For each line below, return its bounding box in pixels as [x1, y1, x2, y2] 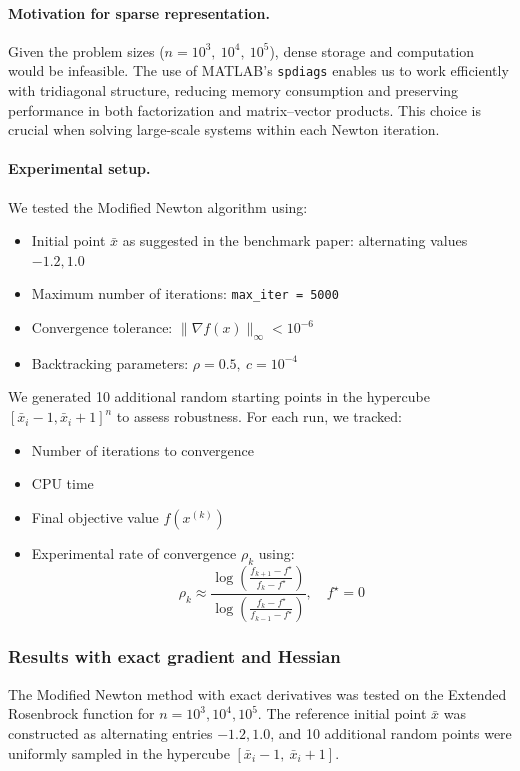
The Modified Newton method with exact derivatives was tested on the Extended [8, 683, 507, 704]
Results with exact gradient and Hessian [8, 644, 341, 669]
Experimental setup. [8, 158, 151, 179]
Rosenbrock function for [8, 703, 155, 724]
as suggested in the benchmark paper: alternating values [122, 230, 468, 251]
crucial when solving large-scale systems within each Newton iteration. [8, 119, 440, 140]
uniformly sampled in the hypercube [8, 742, 230, 763]
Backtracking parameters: [31, 352, 189, 373]
